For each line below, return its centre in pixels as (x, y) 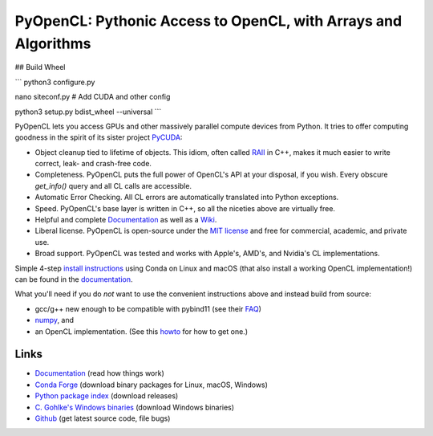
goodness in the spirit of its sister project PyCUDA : (99, 137)
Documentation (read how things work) (99, 373)
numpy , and (55, 320)
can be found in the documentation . (74, 279)
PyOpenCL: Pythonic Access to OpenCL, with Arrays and (208, 21)
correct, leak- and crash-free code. (93, 164)
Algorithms (53, 43)
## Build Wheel (40, 67)
